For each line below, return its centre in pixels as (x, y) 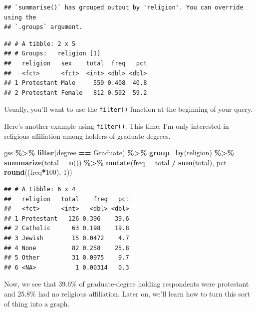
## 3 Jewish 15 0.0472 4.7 (67, 238)
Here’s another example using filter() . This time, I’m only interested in (117, 126)
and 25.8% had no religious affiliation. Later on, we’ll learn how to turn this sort (127, 293)
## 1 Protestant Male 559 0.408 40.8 (76, 83)
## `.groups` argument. (43, 27)
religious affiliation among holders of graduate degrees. (87, 136)
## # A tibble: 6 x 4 (40, 189)
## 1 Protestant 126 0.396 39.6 (67, 218)
